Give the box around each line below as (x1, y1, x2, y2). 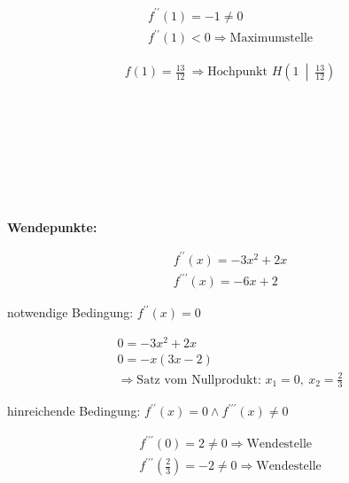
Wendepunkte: (7, 217, 97, 236)
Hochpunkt (207, 66, 268, 79)
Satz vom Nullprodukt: (136, 373, 261, 386)
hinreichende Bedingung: (7, 401, 141, 420)
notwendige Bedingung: (7, 303, 134, 322)
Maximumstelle (229, 32, 314, 45)
